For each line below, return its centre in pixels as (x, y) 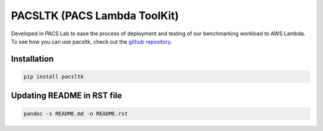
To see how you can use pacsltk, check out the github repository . (92, 41)
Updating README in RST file (66, 96)
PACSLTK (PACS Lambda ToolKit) (95, 16)
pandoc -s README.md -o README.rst (76, 113)
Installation (32, 59)
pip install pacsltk (54, 77)
